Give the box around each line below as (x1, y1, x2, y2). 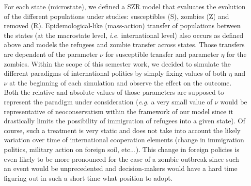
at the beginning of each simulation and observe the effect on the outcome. (9, 77, 232, 87)
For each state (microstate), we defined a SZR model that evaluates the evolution (4, 1, 246, 11)
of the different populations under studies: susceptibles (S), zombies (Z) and (4, 11, 229, 21)
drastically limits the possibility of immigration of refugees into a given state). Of (4, 116, 245, 126)
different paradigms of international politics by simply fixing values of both (4, 68, 227, 78)
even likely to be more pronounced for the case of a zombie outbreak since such (4, 153, 239, 164)
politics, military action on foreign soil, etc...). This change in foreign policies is (4, 144, 239, 154)
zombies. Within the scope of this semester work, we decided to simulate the (4, 58, 231, 68)
